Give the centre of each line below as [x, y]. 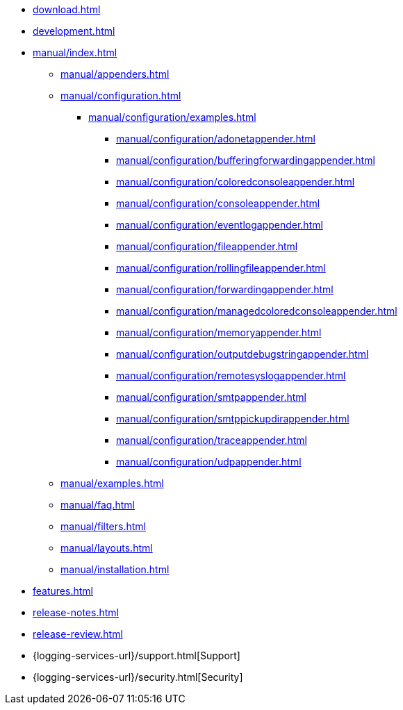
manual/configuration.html [121, 96]
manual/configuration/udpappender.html [209, 462]
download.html [67, 9]
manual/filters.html [103, 526]
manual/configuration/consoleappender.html [218, 203]
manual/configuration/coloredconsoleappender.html [236, 182]
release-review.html [78, 634]
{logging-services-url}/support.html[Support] [137, 655]
